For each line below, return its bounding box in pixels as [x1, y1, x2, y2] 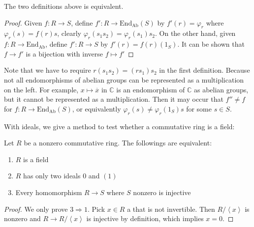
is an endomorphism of [116, 84, 185, 94]
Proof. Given [4, 17, 42, 28]
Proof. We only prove [4, 203, 68, 214]
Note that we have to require [4, 65, 91, 75]
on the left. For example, [4, 84, 79, 94]
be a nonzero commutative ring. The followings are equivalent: [24, 138, 212, 148]
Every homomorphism [15, 187, 82, 197]
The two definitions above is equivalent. [4, 1, 124, 11]
